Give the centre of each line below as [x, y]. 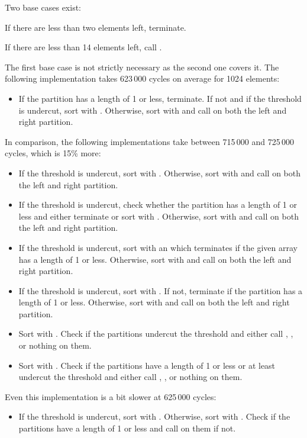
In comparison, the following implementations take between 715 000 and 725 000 [150, 141]
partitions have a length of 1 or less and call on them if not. [127, 428]
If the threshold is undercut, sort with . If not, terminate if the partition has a [161, 290]
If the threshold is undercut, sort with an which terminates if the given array [158, 247]
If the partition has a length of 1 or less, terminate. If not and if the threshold [160, 98]
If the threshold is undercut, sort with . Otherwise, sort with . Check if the [154, 416]
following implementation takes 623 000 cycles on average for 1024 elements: [142, 78]
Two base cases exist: [43, 7]
